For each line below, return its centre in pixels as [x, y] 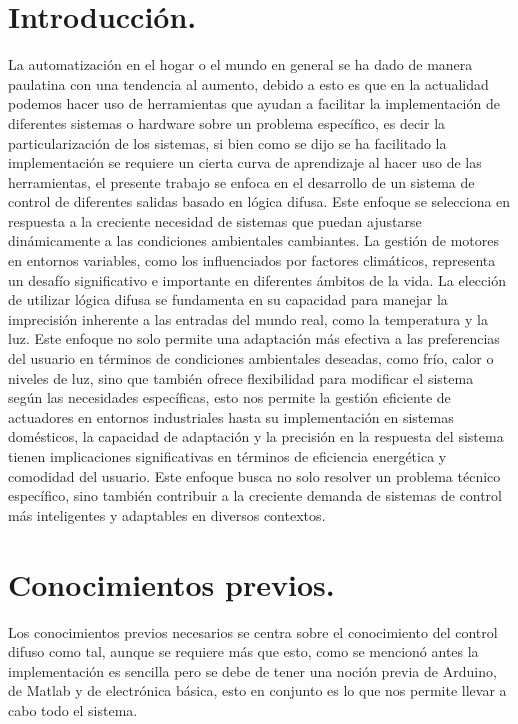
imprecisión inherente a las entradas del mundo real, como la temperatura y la [248, 318]
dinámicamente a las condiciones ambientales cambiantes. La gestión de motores [254, 240]
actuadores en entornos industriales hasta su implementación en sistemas [231, 416]
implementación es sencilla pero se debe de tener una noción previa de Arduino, [252, 670]
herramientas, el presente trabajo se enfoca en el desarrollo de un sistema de [241, 181]
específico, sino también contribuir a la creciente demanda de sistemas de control [255, 495]
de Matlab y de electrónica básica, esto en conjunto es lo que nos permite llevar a [257, 690]
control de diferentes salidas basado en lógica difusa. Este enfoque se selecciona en [259, 201]
